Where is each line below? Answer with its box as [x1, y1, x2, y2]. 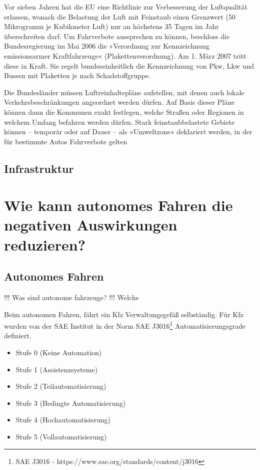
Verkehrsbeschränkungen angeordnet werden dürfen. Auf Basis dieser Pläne [4, 97, 235, 107]
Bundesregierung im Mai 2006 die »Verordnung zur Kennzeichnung [4, 41, 209, 51]
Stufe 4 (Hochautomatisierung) [15, 414, 110, 425]
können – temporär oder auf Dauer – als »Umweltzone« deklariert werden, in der [4, 126, 252, 137]
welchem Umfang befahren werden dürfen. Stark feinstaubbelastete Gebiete [4, 116, 235, 127]
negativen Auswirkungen [4, 214, 177, 235]
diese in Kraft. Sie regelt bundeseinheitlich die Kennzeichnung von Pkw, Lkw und [4, 60, 254, 71]
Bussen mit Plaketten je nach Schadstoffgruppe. [4, 70, 151, 81]
